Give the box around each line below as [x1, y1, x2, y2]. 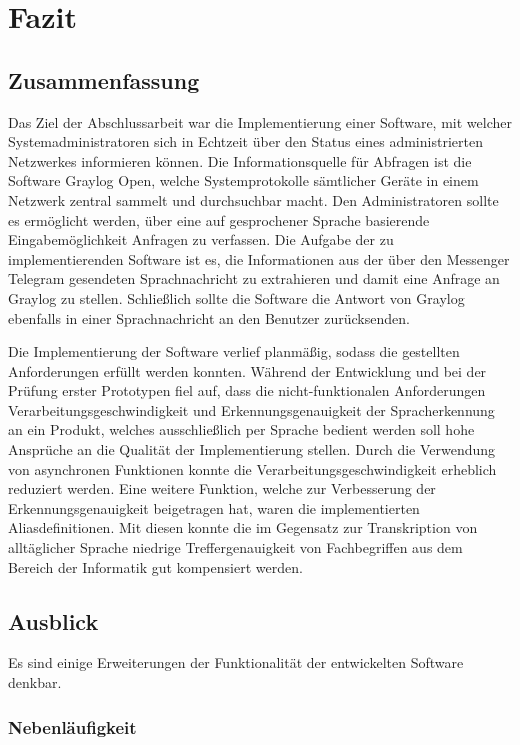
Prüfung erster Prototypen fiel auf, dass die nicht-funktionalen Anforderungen [8, 380, 486, 401]
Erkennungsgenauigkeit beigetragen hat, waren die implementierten [8, 497, 420, 518]
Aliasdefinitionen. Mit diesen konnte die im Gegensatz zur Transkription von [8, 517, 478, 538]
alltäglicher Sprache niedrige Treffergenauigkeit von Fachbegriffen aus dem [8, 537, 463, 558]
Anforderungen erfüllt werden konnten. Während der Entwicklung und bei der [8, 360, 487, 381]
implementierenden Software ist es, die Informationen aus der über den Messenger [8, 248, 510, 269]
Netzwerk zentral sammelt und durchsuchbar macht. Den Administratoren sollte [8, 189, 499, 210]
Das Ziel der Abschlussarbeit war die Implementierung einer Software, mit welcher [8, 111, 512, 132]
